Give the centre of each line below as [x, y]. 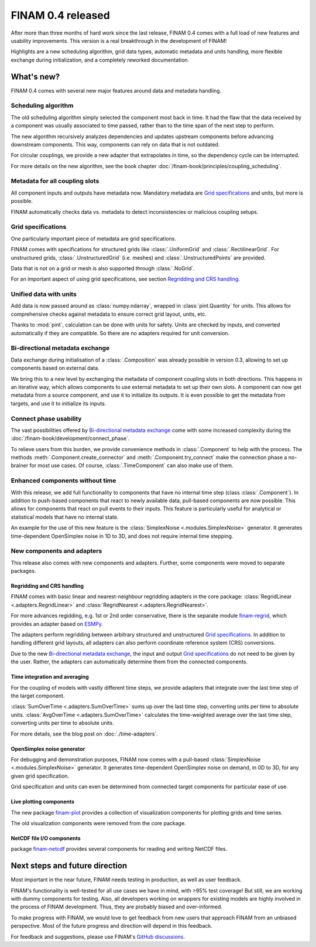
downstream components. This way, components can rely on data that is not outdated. [115, 144]
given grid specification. [40, 776]
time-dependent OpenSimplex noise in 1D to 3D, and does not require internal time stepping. [122, 536]
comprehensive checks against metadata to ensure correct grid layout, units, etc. [109, 314]
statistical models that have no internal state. [65, 517]
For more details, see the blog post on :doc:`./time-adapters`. [84, 734]
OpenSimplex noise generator [48, 749]
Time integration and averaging [50, 677]
